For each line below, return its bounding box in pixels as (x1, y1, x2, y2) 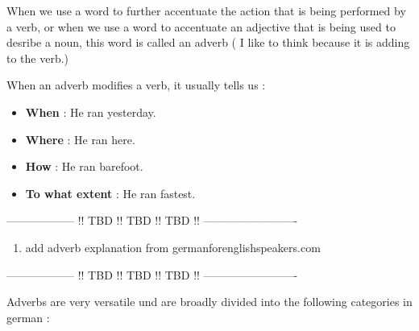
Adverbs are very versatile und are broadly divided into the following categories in (6, 293, 413, 310)
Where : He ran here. (25, 130, 135, 147)
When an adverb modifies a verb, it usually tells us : (6, 77, 266, 93)
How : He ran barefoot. (25, 158, 143, 175)
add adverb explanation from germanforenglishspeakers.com (25, 238, 321, 255)
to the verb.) (6, 49, 69, 66)
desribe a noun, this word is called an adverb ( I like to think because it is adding (6, 34, 410, 51)
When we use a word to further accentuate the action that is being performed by (6, 2, 406, 19)
